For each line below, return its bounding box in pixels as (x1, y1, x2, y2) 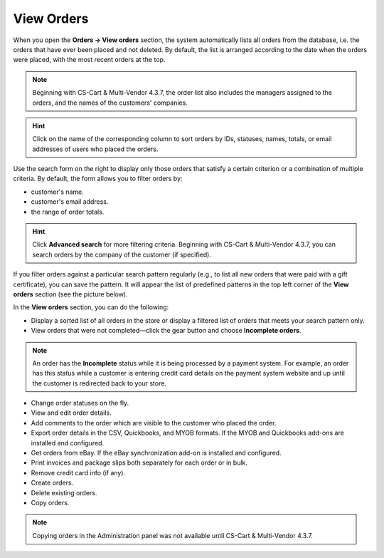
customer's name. (31, 187, 85, 196)
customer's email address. (31, 197, 109, 206)
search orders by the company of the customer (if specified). (32, 250, 211, 259)
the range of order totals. (31, 207, 105, 216)
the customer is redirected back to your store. (32, 378, 167, 388)
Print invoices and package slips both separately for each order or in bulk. (31, 458, 248, 467)
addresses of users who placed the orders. (32, 145, 159, 153)
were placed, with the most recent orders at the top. (13, 56, 166, 64)
